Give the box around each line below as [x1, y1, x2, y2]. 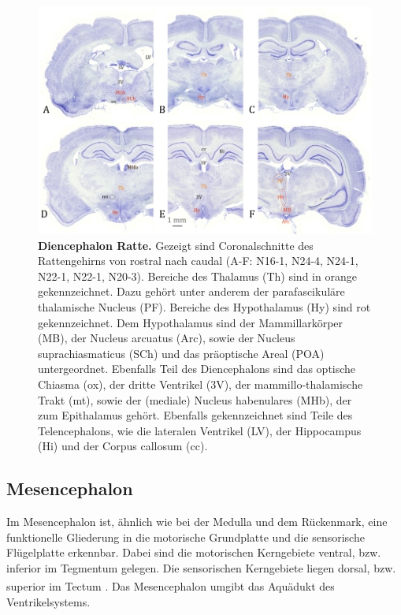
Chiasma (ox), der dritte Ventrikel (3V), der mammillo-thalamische [38, 375, 363, 392]
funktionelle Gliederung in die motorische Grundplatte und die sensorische [6, 528, 365, 545]
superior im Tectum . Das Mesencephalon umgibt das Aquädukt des [6, 578, 335, 594]
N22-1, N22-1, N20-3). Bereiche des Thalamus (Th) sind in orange [38, 267, 357, 284]
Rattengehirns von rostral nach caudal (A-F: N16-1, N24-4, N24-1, [38, 252, 358, 269]
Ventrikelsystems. [6, 593, 91, 609]
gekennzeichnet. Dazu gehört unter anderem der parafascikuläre [38, 283, 345, 300]
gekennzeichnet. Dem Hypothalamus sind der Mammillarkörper [38, 314, 343, 330]
